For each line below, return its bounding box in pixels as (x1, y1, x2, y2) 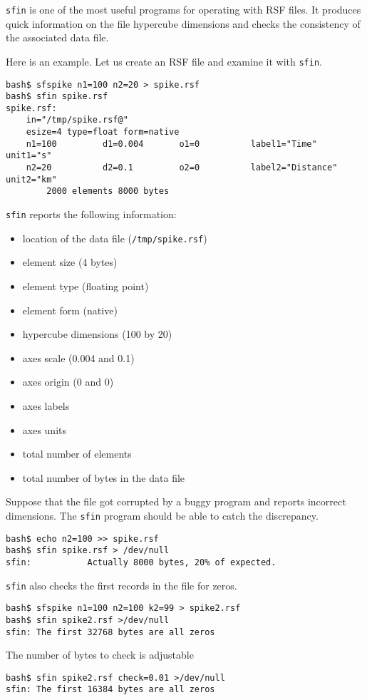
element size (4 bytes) (22, 254, 118, 269)
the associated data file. (6, 30, 109, 45)
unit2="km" (6, 174, 57, 185)
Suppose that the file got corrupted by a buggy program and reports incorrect (6, 494, 346, 509)
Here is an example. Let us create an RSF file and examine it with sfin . (6, 53, 322, 68)
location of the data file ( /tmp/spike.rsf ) (22, 230, 207, 245)
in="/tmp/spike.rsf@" (26, 115, 128, 125)
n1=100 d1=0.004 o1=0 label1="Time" (26, 138, 317, 149)
